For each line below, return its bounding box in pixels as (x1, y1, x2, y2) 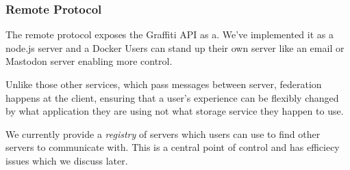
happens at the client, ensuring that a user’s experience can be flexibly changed (5, 90, 339, 104)
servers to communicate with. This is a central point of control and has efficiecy (5, 140, 340, 154)
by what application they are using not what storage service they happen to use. (5, 104, 344, 118)
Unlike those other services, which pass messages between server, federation (5, 77, 322, 91)
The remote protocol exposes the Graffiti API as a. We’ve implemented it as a (5, 27, 334, 42)
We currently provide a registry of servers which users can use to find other (5, 126, 321, 141)
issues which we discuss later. (5, 153, 128, 167)
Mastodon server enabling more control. (5, 54, 173, 68)
